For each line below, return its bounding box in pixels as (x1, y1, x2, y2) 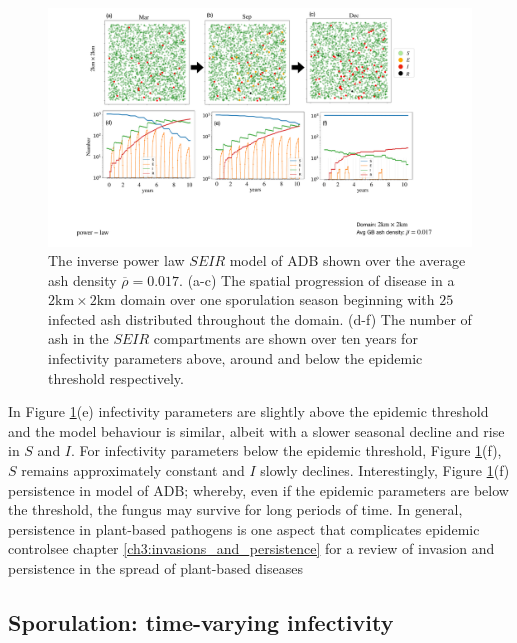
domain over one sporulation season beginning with (120, 289, 435, 310)
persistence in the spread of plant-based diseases (8, 558, 303, 578)
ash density (48, 269, 117, 290)
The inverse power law (48, 250, 185, 271)
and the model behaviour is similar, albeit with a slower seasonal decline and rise (8, 420, 505, 441)
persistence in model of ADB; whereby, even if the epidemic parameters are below (8, 479, 509, 500)
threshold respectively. (48, 367, 184, 388)
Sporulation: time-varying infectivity (8, 606, 394, 637)
